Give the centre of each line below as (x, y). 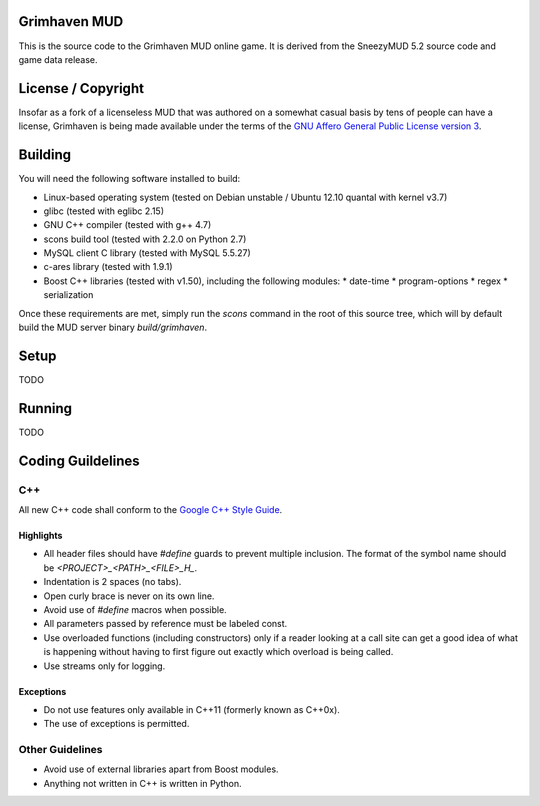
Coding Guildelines (79, 460)
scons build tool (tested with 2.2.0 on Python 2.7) (145, 239)
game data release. (58, 59)
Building (45, 155)
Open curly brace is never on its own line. (129, 596)
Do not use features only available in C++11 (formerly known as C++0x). (191, 709)
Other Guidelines (61, 750)
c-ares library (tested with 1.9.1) (108, 267)
